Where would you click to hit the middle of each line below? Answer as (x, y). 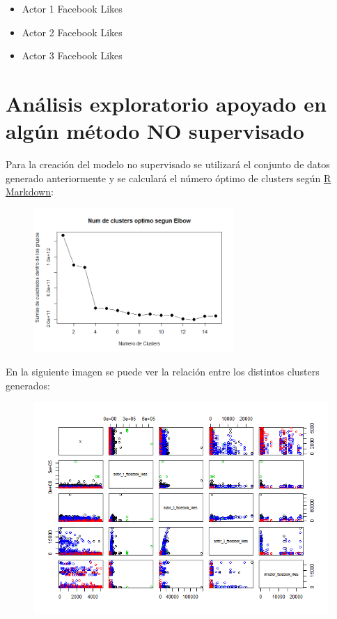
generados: (28, 385)
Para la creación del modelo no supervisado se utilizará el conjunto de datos (168, 164)
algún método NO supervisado (155, 131)
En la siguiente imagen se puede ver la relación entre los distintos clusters (163, 372)
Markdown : (30, 192)
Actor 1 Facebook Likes (72, 8)
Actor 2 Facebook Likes (72, 32)
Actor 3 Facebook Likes (72, 55)
